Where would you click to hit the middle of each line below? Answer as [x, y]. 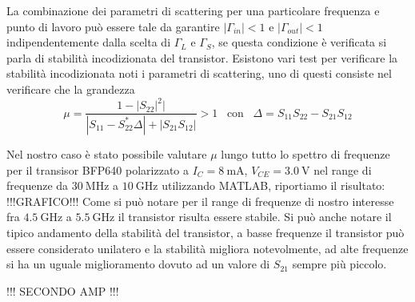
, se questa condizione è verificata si [299, 42]
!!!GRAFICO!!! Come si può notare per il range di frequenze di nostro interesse [200, 201]
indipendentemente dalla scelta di [89, 42]
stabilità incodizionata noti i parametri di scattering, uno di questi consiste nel [199, 73]
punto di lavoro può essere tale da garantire [113, 26]
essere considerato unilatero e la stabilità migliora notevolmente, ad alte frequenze [207, 248]
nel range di [343, 169]
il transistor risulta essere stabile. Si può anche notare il [255, 217]
